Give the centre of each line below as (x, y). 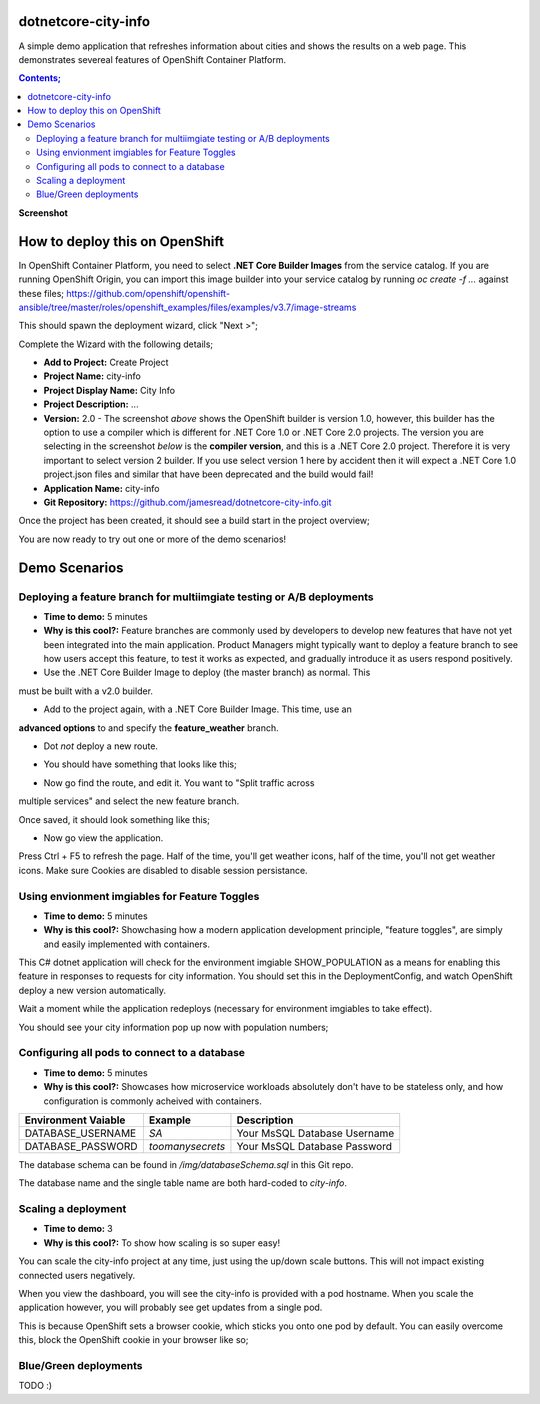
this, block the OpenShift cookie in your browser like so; (133, 1340)
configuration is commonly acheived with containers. (152, 1101)
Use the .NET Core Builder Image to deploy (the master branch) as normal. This (207, 672)
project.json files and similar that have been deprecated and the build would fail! (208, 474)
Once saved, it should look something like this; (114, 819)
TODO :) (35, 1386)
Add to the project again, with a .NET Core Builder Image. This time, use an (197, 709)
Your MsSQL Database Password (314, 1146)
